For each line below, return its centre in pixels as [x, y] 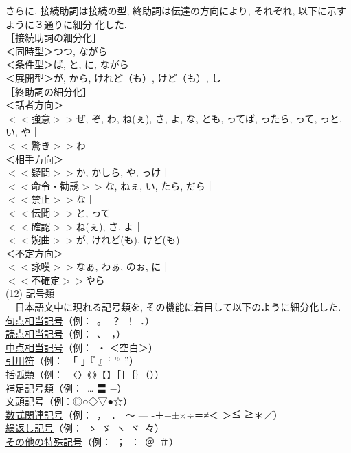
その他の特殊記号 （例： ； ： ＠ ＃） [92, 441]
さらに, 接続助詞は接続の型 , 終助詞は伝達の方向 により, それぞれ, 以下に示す [176, 10]
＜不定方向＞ [34, 253]
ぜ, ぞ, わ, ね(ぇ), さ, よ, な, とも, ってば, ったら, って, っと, [209, 118]
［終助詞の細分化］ [49, 91]
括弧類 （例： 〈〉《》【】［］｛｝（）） [85, 374]
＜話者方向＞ [34, 105]
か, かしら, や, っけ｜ [123, 172]
